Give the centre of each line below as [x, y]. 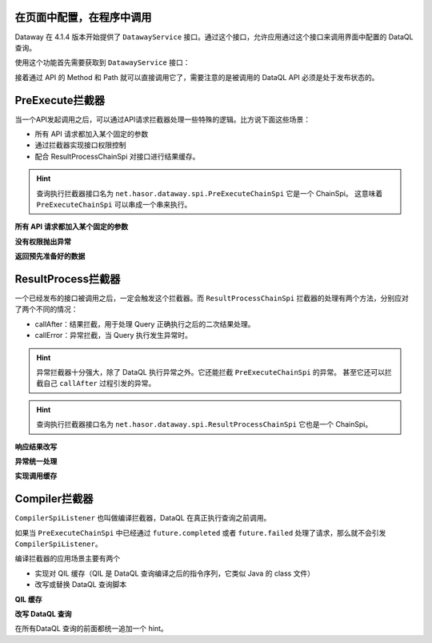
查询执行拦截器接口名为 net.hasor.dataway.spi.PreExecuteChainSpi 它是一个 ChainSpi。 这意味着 [210, 193]
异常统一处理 [36, 461]
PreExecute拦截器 [60, 100]
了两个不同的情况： [46, 309]
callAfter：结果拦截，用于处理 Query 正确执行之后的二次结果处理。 [145, 324]
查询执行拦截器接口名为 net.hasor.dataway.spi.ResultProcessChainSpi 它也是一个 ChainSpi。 [204, 424]
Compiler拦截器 [54, 499]
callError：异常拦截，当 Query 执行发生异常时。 [113, 336]
